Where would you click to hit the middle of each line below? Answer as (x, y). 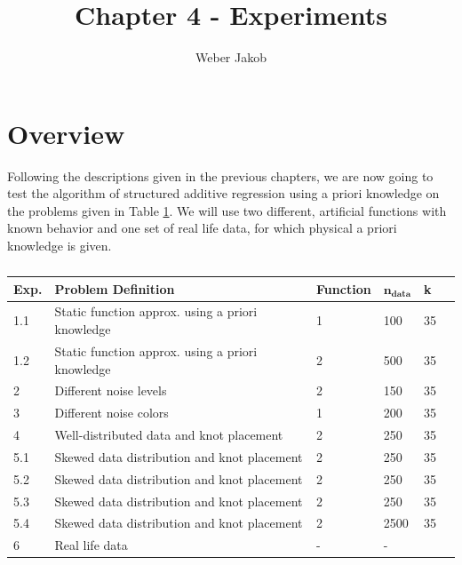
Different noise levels (111, 390)
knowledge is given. (60, 246)
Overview (66, 133)
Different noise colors (112, 413)
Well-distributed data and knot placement (169, 435)
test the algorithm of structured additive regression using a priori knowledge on (223, 193)
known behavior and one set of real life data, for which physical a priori (202, 228)
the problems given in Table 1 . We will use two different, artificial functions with (227, 210)
